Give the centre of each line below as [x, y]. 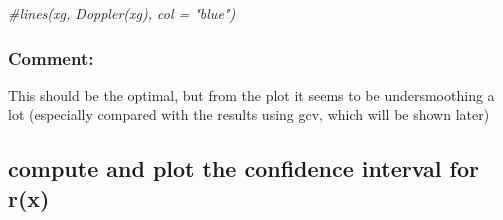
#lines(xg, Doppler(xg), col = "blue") [122, 13]
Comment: [51, 57]
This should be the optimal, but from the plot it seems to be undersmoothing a [251, 94]
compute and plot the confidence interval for [243, 168]
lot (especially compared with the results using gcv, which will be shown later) [249, 114]
